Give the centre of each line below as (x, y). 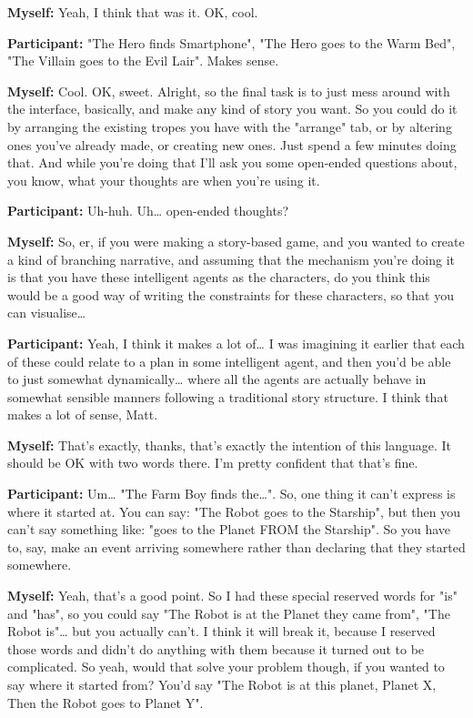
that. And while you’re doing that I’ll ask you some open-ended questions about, (232, 162)
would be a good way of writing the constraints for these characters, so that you (231, 294)
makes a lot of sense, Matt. (83, 415)
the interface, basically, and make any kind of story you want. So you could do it (232, 109)
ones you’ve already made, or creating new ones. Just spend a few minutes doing (232, 144)
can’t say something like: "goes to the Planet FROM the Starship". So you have (229, 529)
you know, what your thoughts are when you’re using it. (164, 180)
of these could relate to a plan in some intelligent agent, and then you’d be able (229, 361)
